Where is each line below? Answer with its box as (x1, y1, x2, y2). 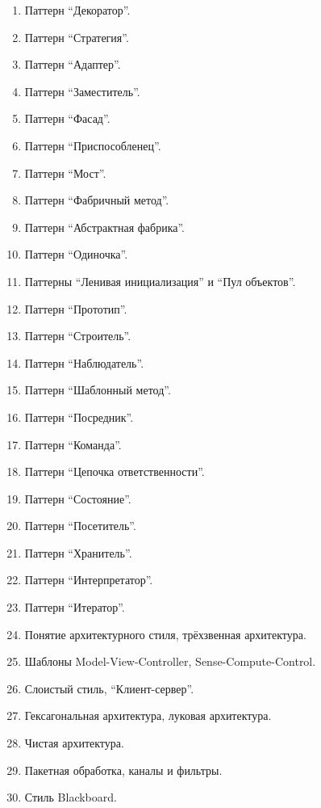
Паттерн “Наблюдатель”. (24, 354, 144, 371)
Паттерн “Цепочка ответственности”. (24, 463, 205, 480)
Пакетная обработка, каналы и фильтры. (24, 761, 223, 778)
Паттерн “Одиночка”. (24, 246, 128, 263)
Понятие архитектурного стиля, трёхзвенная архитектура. (24, 625, 306, 642)
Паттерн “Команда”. (24, 436, 122, 452)
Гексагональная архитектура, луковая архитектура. (24, 707, 272, 724)
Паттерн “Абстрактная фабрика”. (24, 218, 186, 235)
